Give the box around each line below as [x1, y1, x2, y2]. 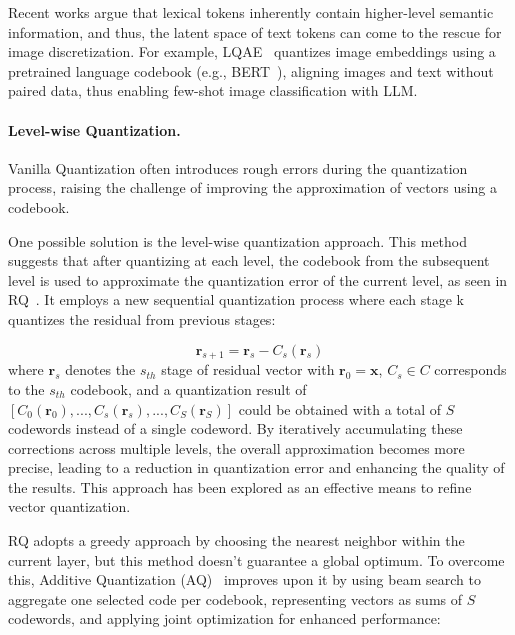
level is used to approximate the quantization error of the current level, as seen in [8, 269, 508, 290]
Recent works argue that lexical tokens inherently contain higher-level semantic [8, 2, 494, 22]
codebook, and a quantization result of [70, 378, 307, 399]
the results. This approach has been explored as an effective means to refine [8, 476, 472, 497]
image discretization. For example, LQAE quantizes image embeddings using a [8, 41, 496, 62]
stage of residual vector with [161, 359, 335, 380]
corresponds [434, 359, 507, 380]
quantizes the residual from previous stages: [8, 308, 276, 329]
